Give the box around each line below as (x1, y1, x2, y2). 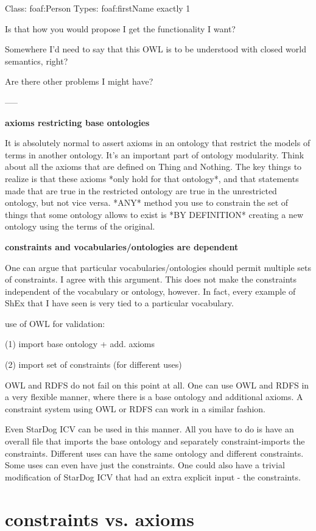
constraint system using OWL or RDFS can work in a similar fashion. (5, 402, 266, 415)
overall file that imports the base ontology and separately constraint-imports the (5, 435, 305, 448)
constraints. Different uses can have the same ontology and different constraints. (5, 446, 304, 459)
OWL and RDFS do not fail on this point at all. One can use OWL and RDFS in (5, 378, 309, 391)
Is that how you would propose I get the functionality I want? (5, 22, 236, 35)
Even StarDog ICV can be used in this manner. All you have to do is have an (5, 423, 294, 435)
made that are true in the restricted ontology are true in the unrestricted (5, 184, 277, 197)
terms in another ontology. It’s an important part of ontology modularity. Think (5, 148, 304, 161)
